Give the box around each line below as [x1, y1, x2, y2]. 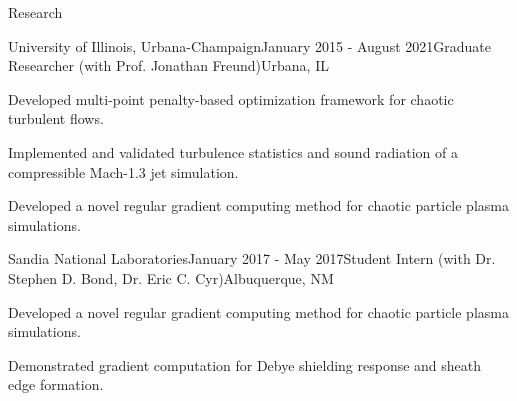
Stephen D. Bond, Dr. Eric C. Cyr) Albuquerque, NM [8, 267, 334, 288]
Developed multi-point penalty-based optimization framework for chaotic [8, 88, 454, 109]
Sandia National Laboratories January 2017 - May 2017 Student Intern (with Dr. [8, 248, 496, 269]
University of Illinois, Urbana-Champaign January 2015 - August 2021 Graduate [8, 35, 491, 56]
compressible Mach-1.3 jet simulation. [8, 161, 239, 182]
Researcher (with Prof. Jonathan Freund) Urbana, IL [8, 55, 329, 76]
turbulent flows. [8, 108, 104, 129]
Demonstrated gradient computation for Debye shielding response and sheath [8, 354, 482, 375]
